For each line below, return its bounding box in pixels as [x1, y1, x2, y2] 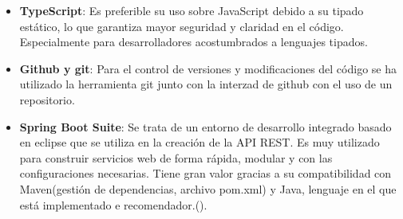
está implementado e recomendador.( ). [19, 196, 207, 213]
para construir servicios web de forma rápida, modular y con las [19, 149, 333, 166]
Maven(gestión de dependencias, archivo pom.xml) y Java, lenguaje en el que [19, 180, 397, 197]
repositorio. [19, 91, 75, 108]
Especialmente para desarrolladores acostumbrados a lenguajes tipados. [19, 33, 368, 50]
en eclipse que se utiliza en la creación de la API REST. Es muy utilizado [19, 134, 380, 151]
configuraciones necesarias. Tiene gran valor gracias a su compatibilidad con [19, 165, 392, 182]
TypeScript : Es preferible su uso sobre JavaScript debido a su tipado [19, 2, 364, 18]
